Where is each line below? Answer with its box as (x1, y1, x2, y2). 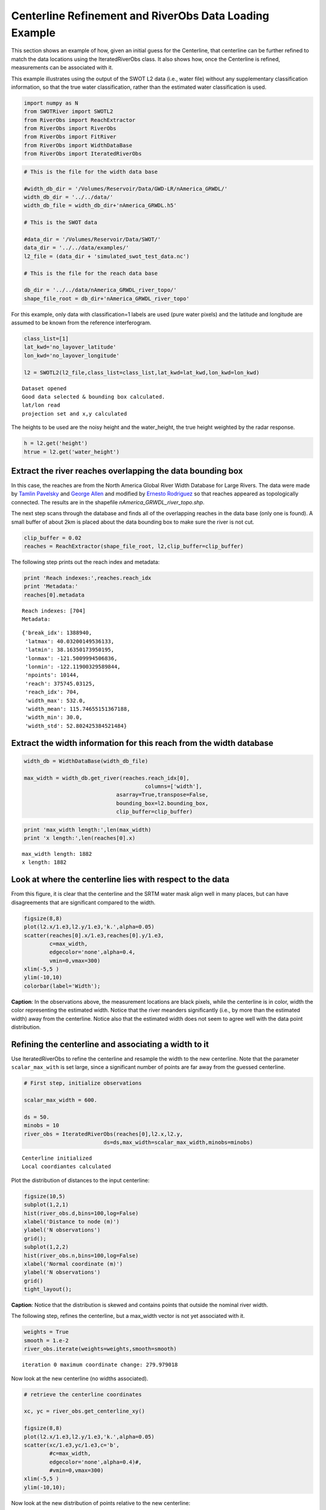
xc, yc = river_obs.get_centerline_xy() (24, 1408, 145, 1415)
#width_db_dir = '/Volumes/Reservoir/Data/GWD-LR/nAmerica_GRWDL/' (24, 185, 228, 192)
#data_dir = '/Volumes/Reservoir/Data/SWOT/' (24, 236, 161, 243)
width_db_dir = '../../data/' (24, 193, 113, 201)
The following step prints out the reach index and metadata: (11, 558, 160, 565)
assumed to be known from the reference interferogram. (11, 319, 152, 326)
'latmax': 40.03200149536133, (25, 638, 115, 644)
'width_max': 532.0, (25, 697, 86, 704)
